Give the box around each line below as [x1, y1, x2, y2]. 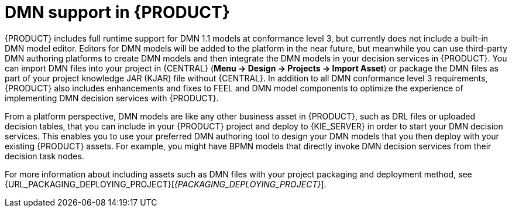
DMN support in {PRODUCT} [5, 2, 230, 22]
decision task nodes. [5, 151, 84, 161]
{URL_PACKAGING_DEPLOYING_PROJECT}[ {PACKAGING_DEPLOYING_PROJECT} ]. [5, 179, 327, 189]
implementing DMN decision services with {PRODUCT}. [5, 93, 219, 103]
